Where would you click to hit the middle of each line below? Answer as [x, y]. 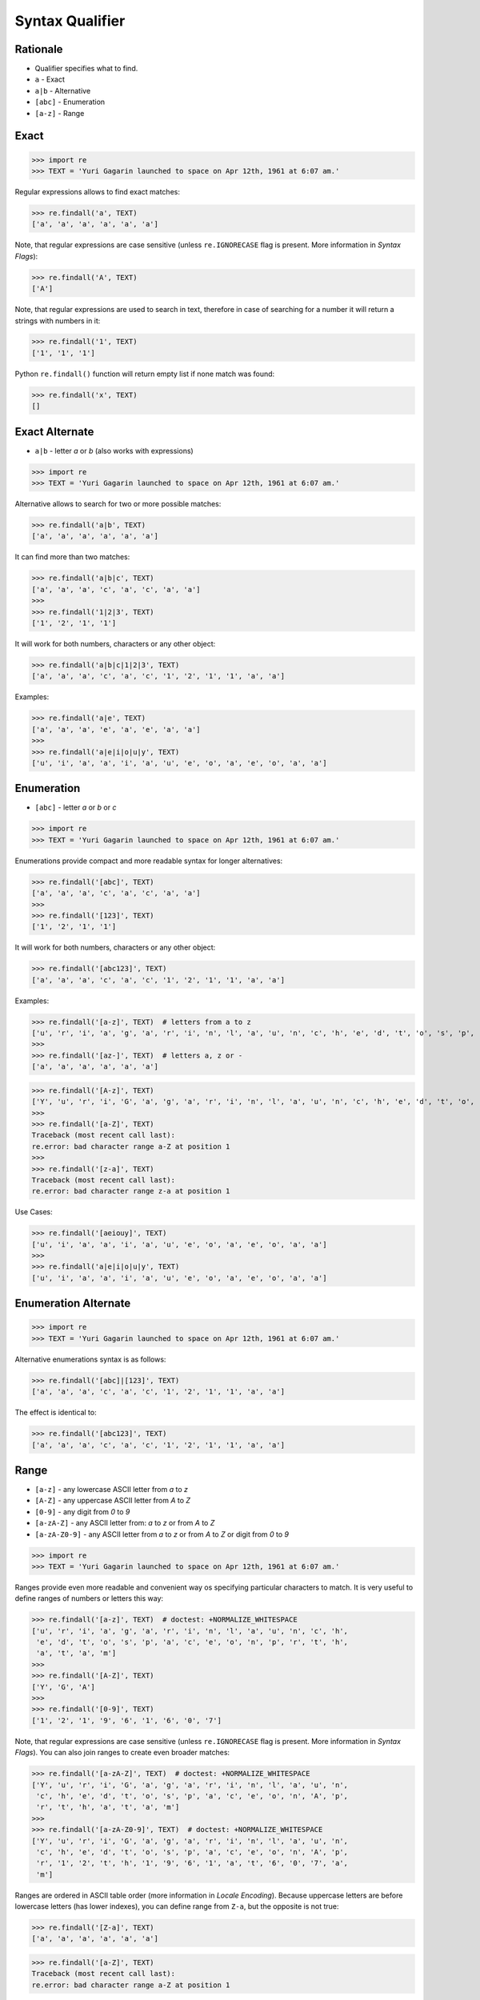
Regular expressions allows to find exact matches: [97, 192]
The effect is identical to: [56, 1413]
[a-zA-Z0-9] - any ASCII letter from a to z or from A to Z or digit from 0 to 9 [162, 1534]
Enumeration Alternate [73, 1304]
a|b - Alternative [63, 90]
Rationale [39, 49]
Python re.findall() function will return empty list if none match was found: [145, 374]
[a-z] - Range [60, 113]
